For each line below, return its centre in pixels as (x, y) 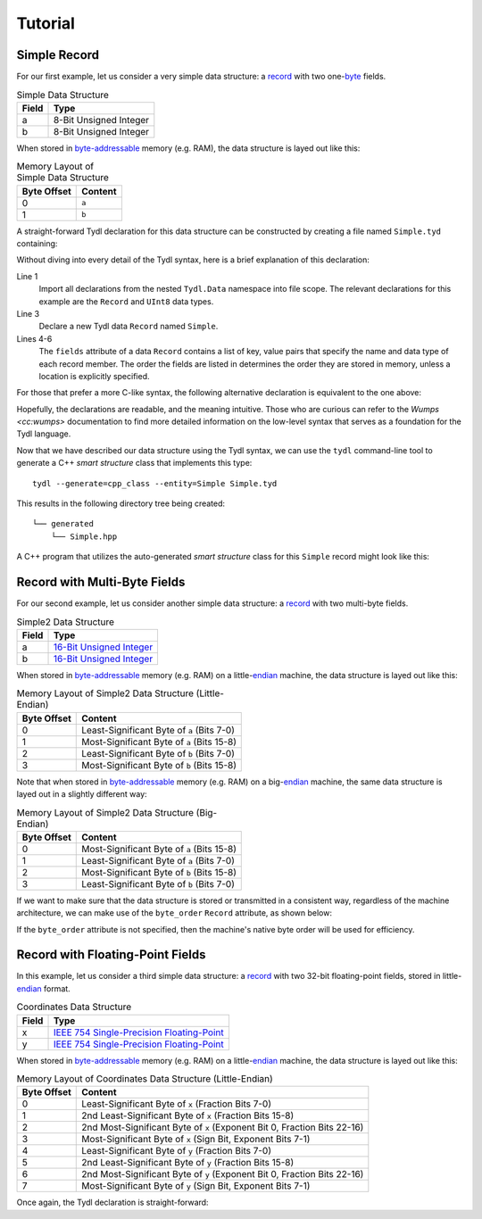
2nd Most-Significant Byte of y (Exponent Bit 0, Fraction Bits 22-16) (223, 1174)
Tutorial (46, 23)
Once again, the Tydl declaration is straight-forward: (112, 1202)
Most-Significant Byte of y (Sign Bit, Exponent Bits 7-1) (196, 1186)
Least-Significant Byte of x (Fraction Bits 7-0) (177, 1104)
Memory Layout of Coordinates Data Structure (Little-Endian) (145, 1079)
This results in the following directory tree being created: (121, 503)
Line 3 (28, 313)
